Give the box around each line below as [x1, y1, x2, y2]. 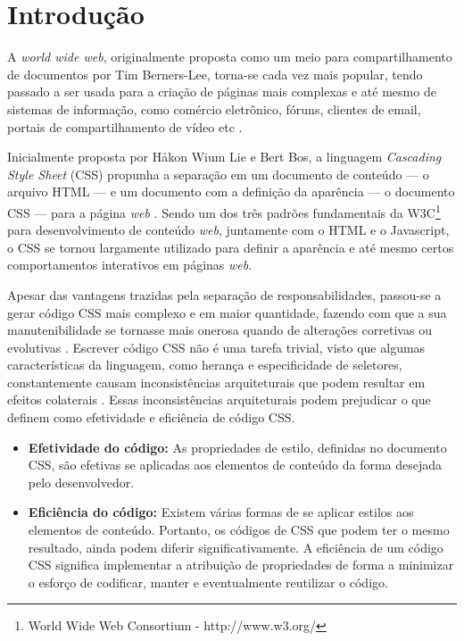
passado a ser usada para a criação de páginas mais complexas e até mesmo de [7, 82, 436, 101]
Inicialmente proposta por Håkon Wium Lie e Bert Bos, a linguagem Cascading [7, 147, 442, 166]
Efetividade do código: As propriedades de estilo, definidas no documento [28, 437, 447, 456]
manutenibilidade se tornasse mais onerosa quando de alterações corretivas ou [7, 320, 432, 339]
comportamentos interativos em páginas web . [7, 255, 253, 274]
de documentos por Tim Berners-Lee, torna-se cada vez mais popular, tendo [7, 64, 423, 83]
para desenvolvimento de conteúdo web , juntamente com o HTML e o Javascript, [7, 221, 450, 239]
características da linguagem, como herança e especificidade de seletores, [7, 355, 402, 374]
